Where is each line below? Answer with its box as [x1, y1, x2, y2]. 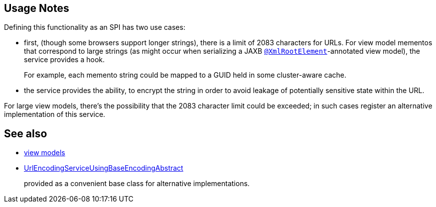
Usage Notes [4, 2, 69, 14]
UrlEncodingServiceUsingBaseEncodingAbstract [24, 164, 183, 173]
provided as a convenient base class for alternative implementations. [24, 179, 250, 188]
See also [4, 127, 47, 140]
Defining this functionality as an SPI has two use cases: [4, 23, 185, 32]
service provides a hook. [24, 55, 105, 64]
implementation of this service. [4, 110, 106, 119]
